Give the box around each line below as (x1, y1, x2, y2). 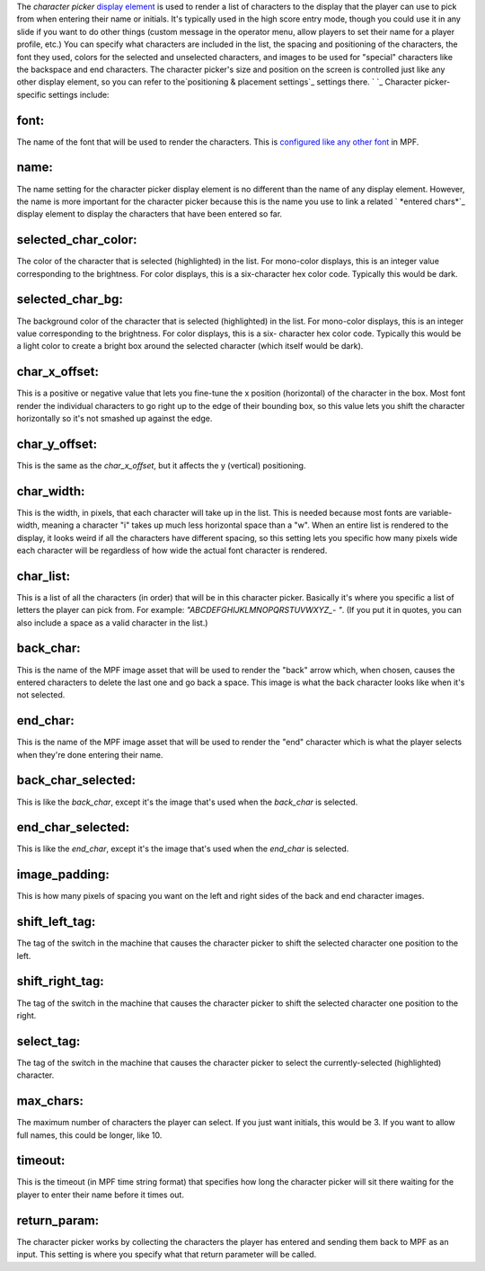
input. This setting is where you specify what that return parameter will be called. (16, 1249, 317, 1260)
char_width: (16, 484, 85, 499)
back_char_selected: (16, 773, 137, 788)
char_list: (16, 568, 71, 583)
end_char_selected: (16, 820, 130, 835)
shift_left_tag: (16, 914, 96, 929)
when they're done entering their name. (16, 749, 163, 760)
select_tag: (16, 1034, 81, 1049)
